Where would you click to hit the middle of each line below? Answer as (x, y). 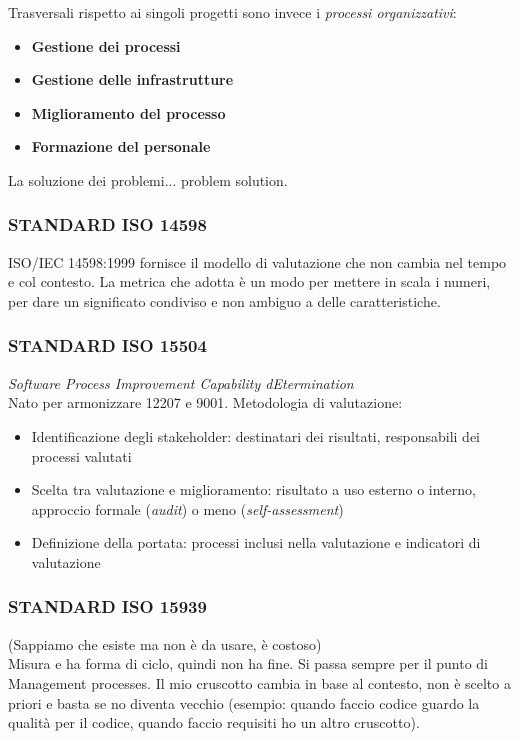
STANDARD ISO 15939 (107, 606)
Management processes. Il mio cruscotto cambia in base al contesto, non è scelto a (259, 682)
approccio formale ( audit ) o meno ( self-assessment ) (187, 508)
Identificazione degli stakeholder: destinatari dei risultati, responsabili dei (255, 435)
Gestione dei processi (106, 45)
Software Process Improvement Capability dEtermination (181, 382)
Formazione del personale (121, 146)
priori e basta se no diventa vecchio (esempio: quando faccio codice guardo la (244, 702)
